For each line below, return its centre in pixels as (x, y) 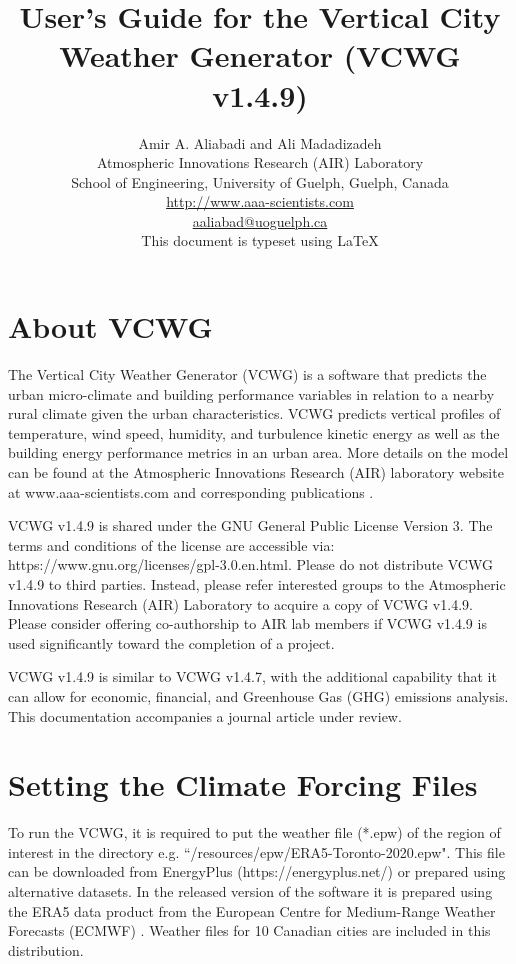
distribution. (46, 949)
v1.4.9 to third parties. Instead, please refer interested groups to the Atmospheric (257, 583)
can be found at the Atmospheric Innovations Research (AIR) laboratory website (256, 471)
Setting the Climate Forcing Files (243, 784)
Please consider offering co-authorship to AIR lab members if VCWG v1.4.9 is (247, 623)
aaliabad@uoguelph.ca (260, 220)
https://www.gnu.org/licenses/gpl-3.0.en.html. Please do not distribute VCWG (250, 564)
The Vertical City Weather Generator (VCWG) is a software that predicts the (247, 374)
